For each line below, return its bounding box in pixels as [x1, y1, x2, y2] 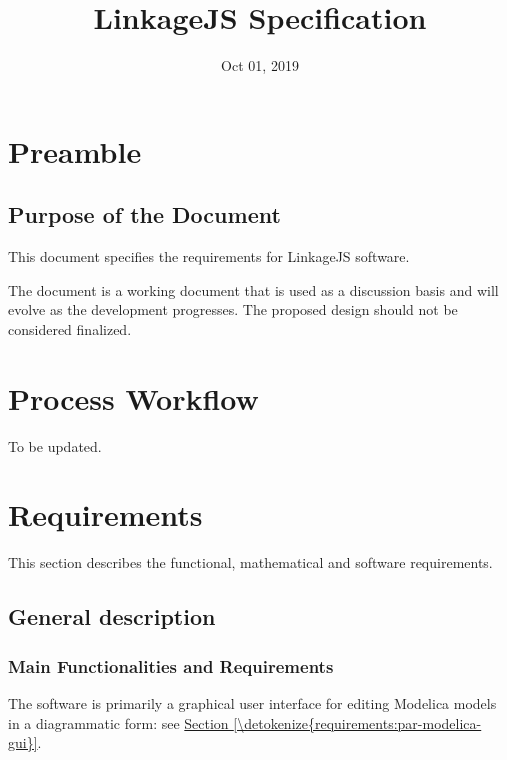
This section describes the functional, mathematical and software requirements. [8, 552, 493, 573]
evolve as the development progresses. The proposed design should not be [8, 299, 458, 320]
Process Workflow [8, 377, 259, 418]
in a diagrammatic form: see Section [8, 712, 229, 733]
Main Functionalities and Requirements [8, 653, 334, 678]
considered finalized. [8, 318, 132, 339]
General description [8, 601, 216, 632]
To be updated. [8, 435, 102, 456]
